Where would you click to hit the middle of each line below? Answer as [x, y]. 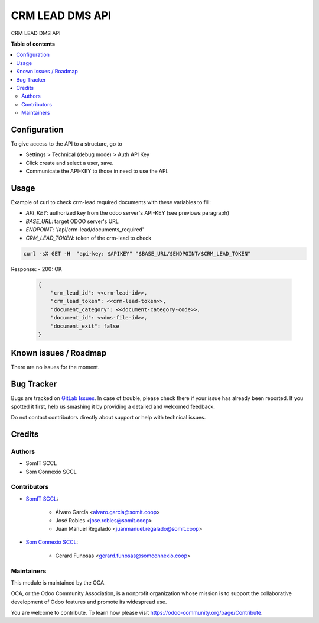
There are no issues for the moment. [55, 367]
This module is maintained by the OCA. [58, 582]
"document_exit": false [85, 326]
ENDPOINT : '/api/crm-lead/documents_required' [85, 230]
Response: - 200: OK [36, 269]
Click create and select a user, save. [70, 163]
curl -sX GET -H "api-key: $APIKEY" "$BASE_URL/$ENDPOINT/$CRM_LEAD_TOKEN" [137, 254]
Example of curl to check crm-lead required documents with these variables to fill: [111, 202]
